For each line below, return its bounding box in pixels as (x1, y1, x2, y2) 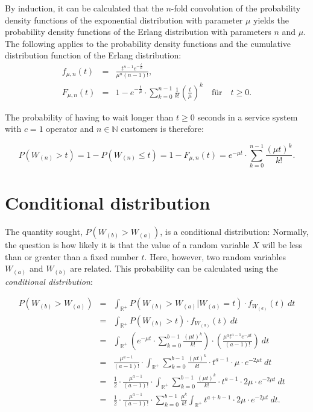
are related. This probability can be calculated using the (70, 262, 278, 275)
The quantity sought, (5, 225, 83, 238)
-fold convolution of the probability (171, 2, 301, 14)
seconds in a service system (197, 110, 298, 123)
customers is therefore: (121, 122, 204, 135)
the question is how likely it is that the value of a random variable (5, 239, 250, 251)
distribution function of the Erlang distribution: (5, 49, 182, 61)
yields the (253, 13, 289, 26)
